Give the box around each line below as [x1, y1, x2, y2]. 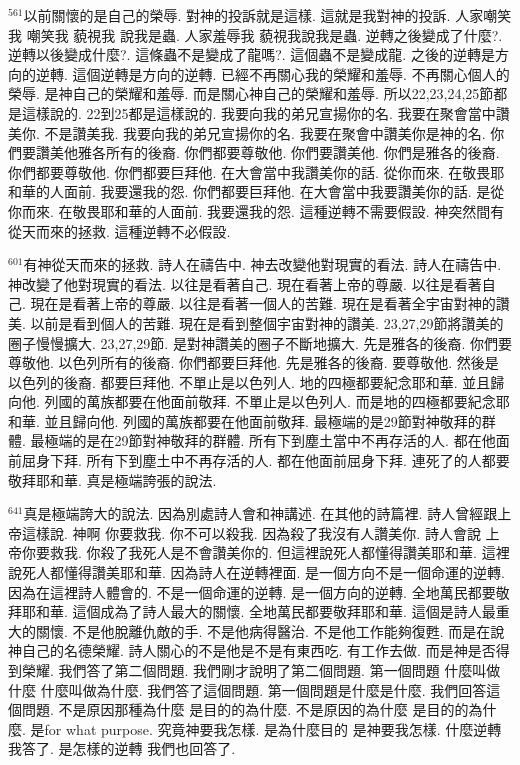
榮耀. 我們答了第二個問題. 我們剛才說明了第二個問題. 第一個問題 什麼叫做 [21, 660, 501, 680]
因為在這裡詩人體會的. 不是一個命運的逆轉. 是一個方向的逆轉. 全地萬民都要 [8, 581, 496, 602]
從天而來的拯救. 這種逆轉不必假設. [8, 220, 231, 241]
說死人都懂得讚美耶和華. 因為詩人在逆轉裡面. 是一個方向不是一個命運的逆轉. [8, 562, 505, 583]
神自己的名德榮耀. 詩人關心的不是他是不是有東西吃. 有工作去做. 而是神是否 [8, 640, 496, 661]
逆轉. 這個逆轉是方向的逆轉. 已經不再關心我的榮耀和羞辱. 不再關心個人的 [35, 63, 510, 84]
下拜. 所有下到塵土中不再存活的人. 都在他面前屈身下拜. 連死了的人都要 [49, 450, 510, 471]
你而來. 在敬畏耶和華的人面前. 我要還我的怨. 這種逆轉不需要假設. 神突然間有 [8, 200, 505, 221]
